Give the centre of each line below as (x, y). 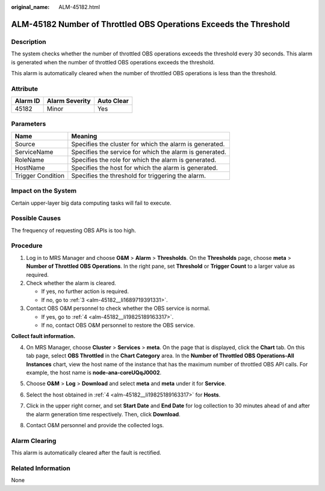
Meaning (84, 136)
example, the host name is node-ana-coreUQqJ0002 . (94, 372)
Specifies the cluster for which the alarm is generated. (148, 144)
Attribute (25, 88)
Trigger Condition (40, 176)
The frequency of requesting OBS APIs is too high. (74, 230)
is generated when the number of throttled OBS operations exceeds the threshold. (113, 62)
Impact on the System (44, 191)
